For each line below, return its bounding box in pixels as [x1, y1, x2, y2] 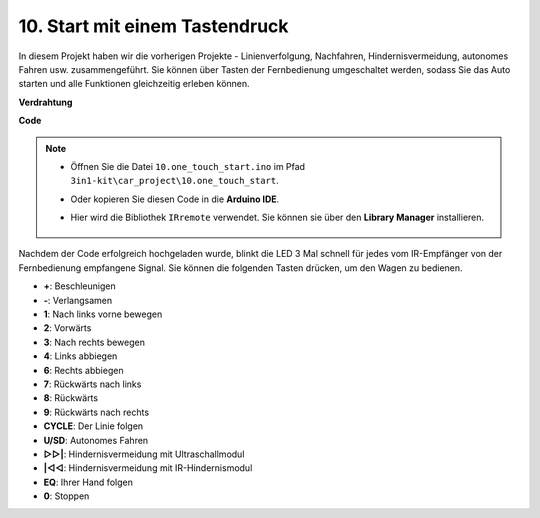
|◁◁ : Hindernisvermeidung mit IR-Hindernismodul [43, 462, 253, 474]
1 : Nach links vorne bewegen [43, 308, 163, 320]
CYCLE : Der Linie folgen [43, 420, 144, 432]
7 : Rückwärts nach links [43, 378, 142, 390]
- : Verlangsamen [43, 294, 113, 306]
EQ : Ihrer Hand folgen [43, 476, 134, 488]
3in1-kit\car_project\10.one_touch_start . [70, 175, 279, 187]
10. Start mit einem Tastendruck [18, 15, 289, 37]
